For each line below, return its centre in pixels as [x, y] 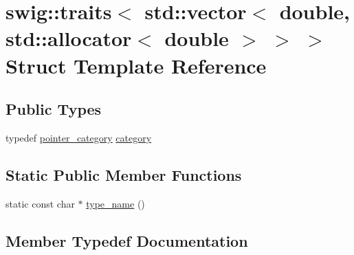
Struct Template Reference [136, 65]
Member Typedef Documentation [127, 240]
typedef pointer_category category [79, 137]
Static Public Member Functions [124, 174]
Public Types [54, 109]
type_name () [115, 203]
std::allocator [69, 38]
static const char [40, 203]
